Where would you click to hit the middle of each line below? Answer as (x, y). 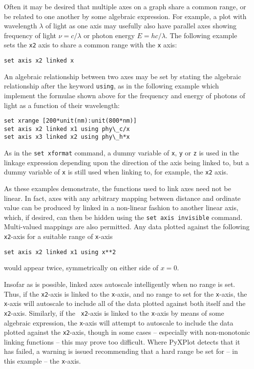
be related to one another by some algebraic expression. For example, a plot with (125, 16)
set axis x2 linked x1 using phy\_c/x (67, 129)
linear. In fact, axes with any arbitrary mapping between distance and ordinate (122, 198)
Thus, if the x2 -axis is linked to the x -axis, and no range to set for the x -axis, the (126, 293)
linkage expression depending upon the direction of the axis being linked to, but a (127, 162)
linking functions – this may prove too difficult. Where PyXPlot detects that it (122, 341)
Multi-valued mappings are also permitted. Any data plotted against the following (127, 227)
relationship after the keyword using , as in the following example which (112, 86)
